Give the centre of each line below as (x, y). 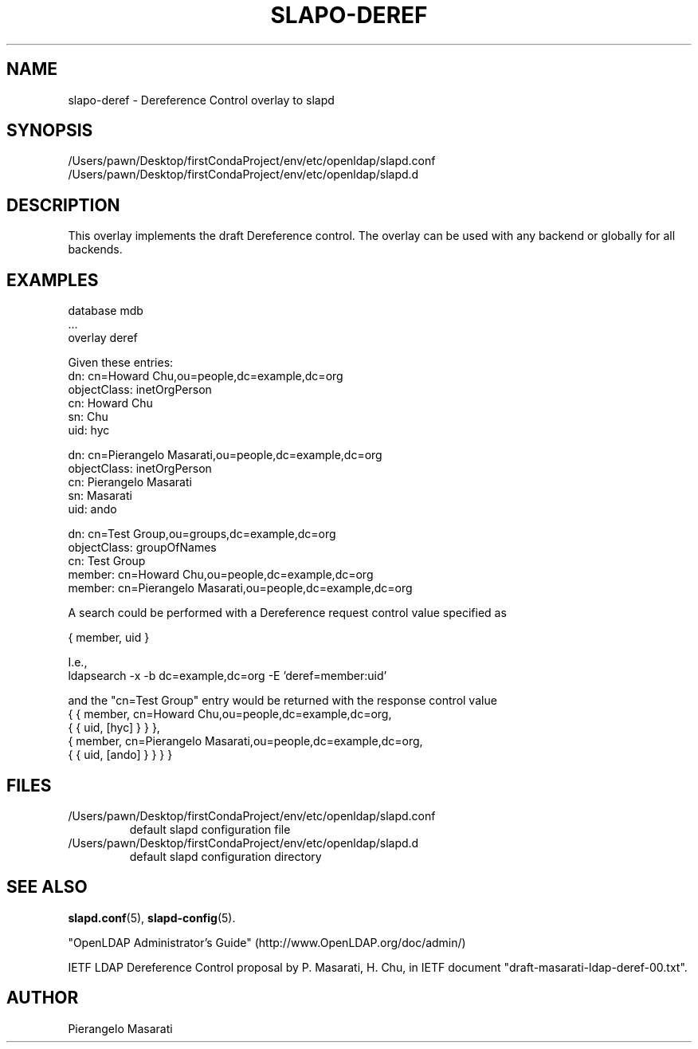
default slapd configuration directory (225, 856)
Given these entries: (121, 363)
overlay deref (103, 338)
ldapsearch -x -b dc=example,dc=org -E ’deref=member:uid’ (227, 676)
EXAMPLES (53, 280)
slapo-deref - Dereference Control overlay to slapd (201, 100)
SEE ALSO (47, 887)
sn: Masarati (100, 496)
